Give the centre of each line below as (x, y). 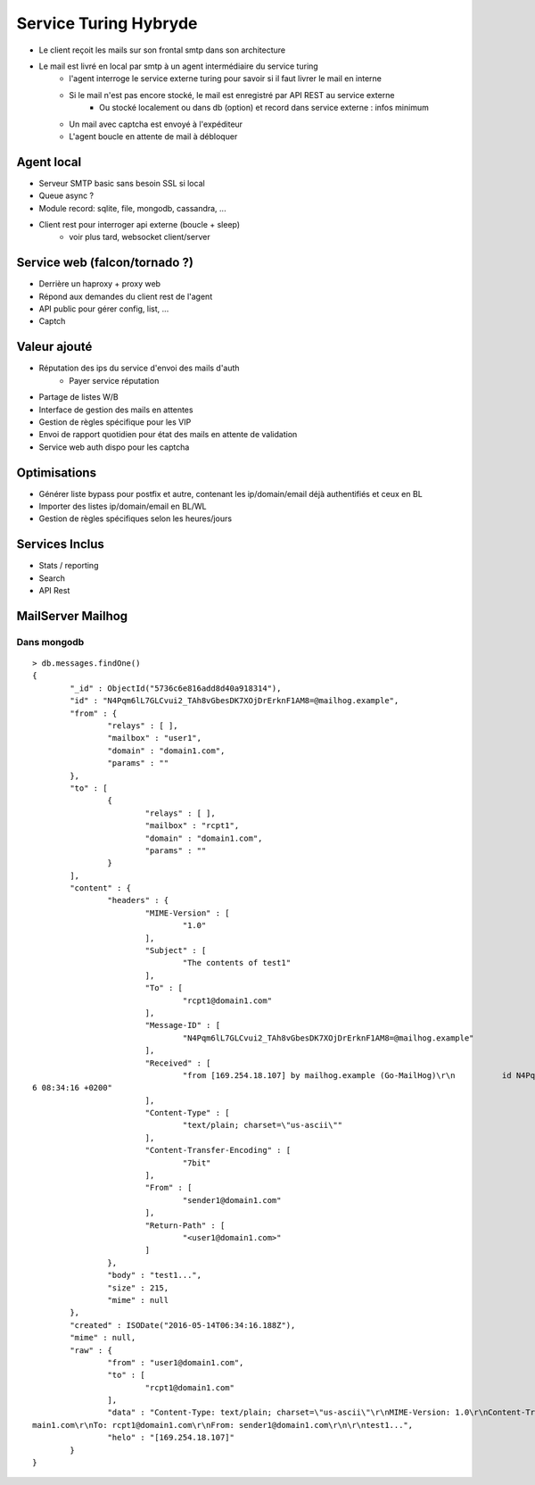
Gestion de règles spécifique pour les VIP (115, 422)
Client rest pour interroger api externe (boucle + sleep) (140, 224)
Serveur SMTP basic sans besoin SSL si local (122, 183)
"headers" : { (138, 900)
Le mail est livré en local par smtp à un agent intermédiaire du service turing (178, 66)
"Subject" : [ (176, 951)
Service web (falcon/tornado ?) (105, 263)
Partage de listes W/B (79, 397)
